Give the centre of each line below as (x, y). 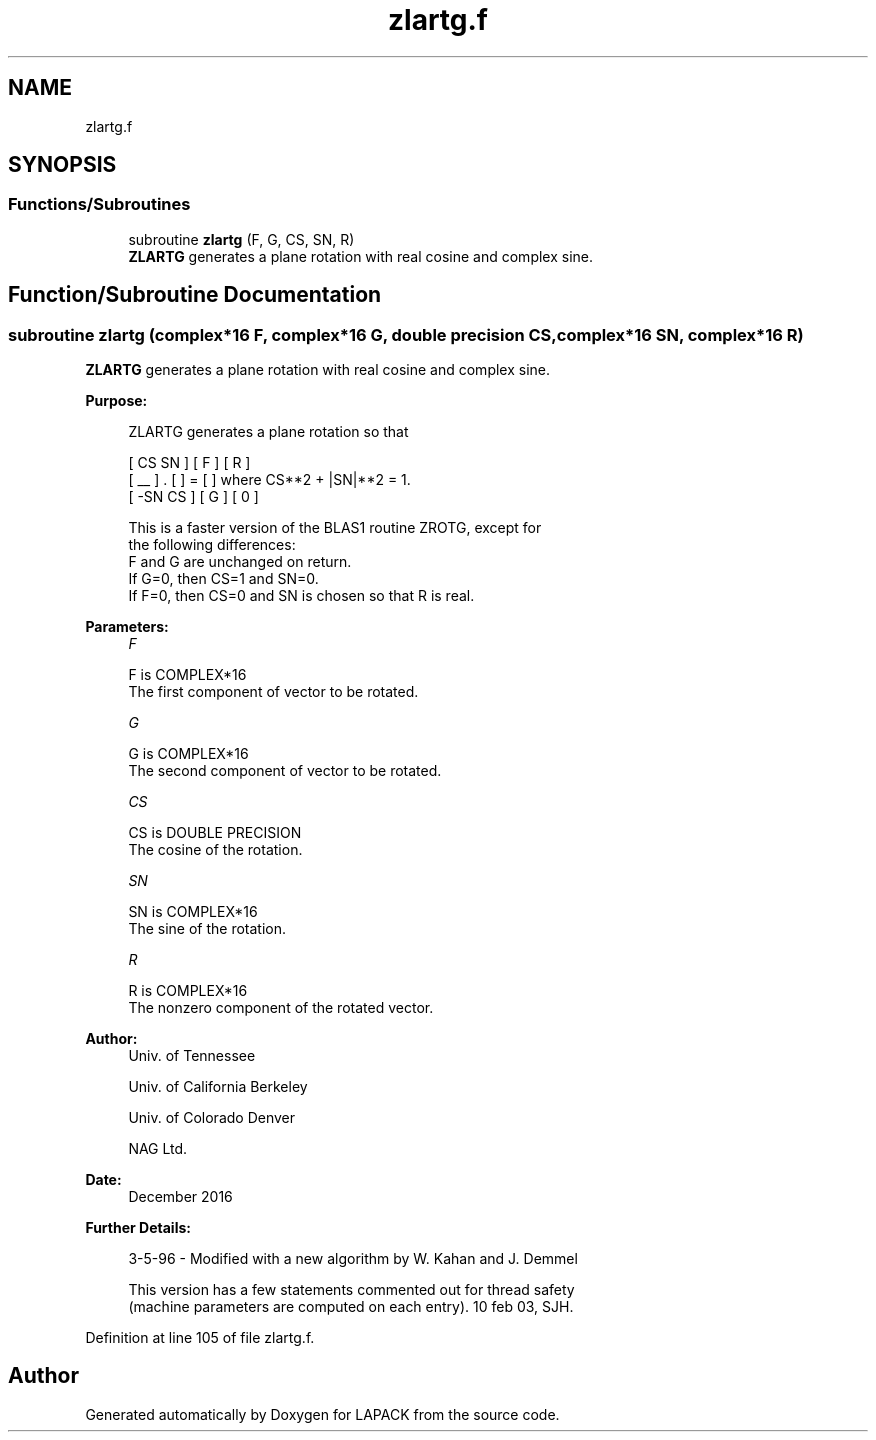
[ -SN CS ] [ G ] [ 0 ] (193, 497)
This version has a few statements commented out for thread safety (351, 1290)
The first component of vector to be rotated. (273, 692)
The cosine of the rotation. (215, 850)
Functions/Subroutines (99, 204)
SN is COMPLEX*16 (193, 912)
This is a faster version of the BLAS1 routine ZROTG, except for (335, 528)
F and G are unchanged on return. (240, 562)
